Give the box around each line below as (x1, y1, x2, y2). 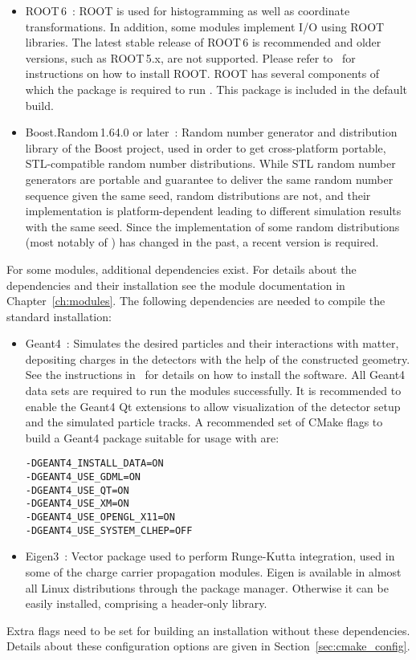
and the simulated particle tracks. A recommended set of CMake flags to (25, 414, 383, 430)
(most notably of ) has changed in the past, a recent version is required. (25, 234, 379, 251)
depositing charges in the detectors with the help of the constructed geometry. (25, 350, 410, 367)
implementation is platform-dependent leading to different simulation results (25, 202, 402, 219)
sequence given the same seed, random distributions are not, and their (25, 186, 371, 203)
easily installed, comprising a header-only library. (25, 595, 267, 612)
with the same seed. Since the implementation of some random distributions (25, 218, 400, 234)
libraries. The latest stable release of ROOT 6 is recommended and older (25, 34, 381, 51)
